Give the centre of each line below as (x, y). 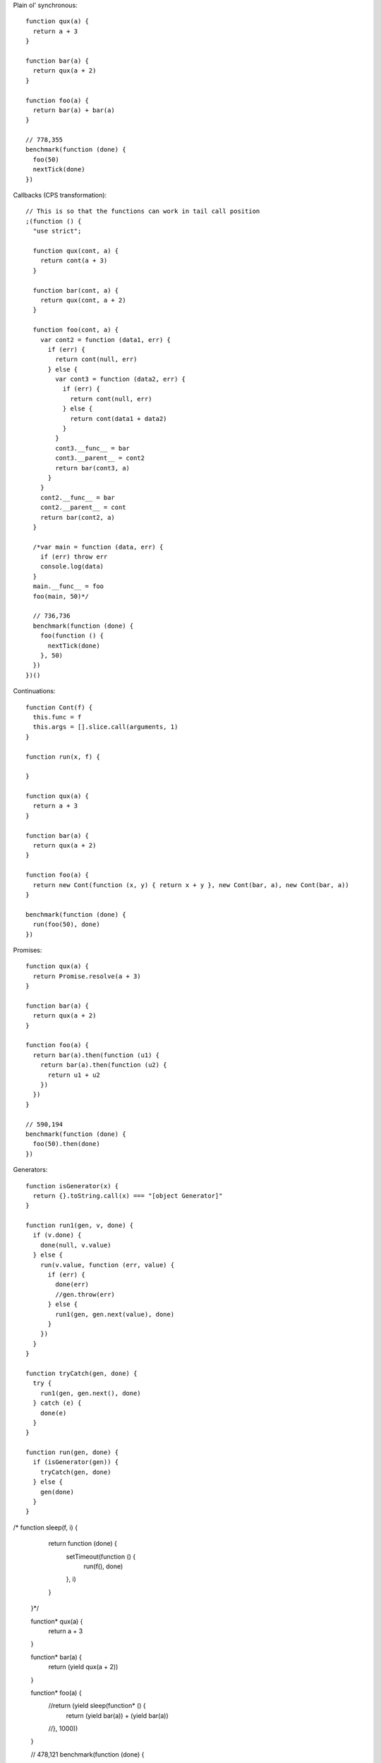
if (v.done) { (57, 1235)
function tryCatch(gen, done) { (81, 1373)
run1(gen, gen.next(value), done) (115, 1314)
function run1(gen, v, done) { (80, 1226)
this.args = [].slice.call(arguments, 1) (105, 727)
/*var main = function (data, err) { (98, 547)
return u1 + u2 (74, 1075)
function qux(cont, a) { (76, 251)
